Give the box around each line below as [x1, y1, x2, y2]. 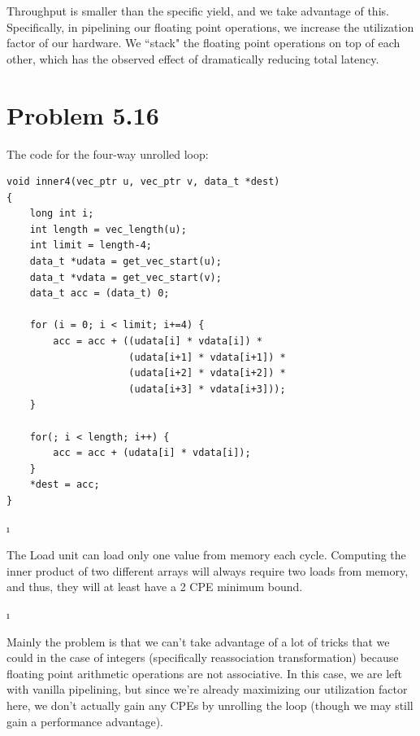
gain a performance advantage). [6, 712, 163, 729]
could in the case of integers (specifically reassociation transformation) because [6, 649, 399, 666]
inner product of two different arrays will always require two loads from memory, [6, 562, 409, 579]
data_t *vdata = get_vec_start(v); [29, 271, 222, 283]
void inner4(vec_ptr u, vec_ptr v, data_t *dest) [6, 176, 280, 188]
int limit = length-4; [29, 239, 152, 252]
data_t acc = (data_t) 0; [29, 287, 170, 300]
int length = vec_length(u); [29, 223, 187, 235]
